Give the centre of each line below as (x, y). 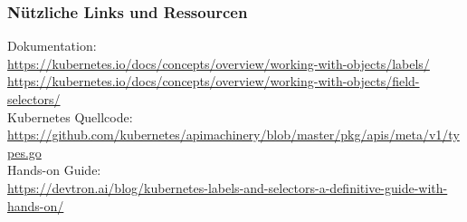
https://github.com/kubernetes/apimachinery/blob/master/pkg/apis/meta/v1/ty (233, 135)
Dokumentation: (52, 46)
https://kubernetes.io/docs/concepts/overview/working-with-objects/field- (214, 81)
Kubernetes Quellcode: (70, 116)
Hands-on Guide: (54, 170)
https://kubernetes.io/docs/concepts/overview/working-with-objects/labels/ (219, 63)
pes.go (24, 152)
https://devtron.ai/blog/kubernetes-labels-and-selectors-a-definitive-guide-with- (228, 187)
